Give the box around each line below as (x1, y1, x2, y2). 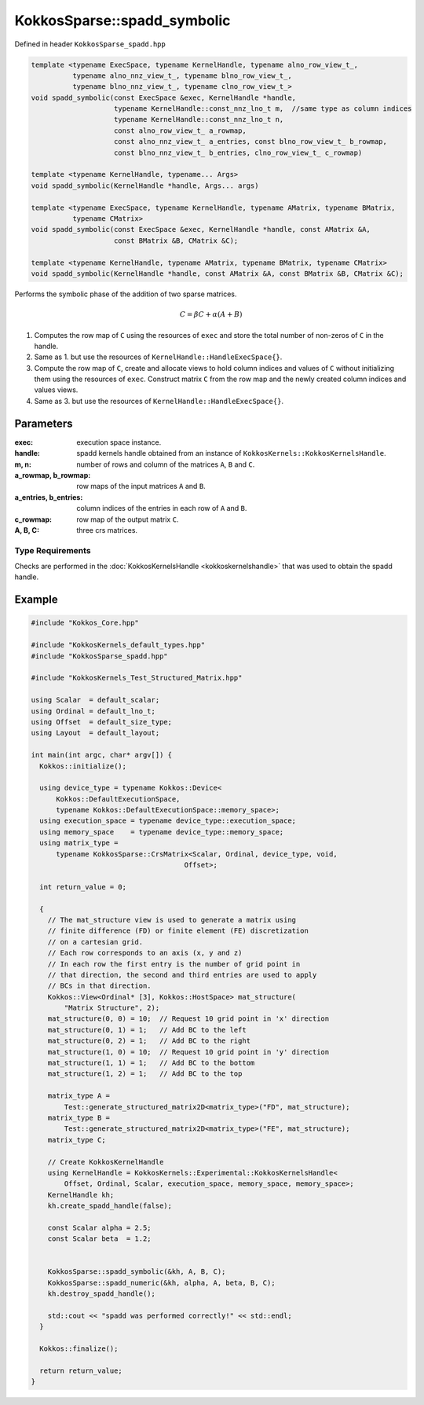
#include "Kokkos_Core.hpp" (31, 618, 139, 628)
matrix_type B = (47, 1113, 110, 1122)
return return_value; (39, 1366, 123, 1375)
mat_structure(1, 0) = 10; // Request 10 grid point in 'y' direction (47, 1047, 330, 1056)
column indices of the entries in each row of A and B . (76, 504, 247, 513)
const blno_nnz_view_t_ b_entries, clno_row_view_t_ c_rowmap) (114, 148, 363, 157)
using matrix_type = (39, 838, 119, 848)
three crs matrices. (76, 525, 137, 534)
